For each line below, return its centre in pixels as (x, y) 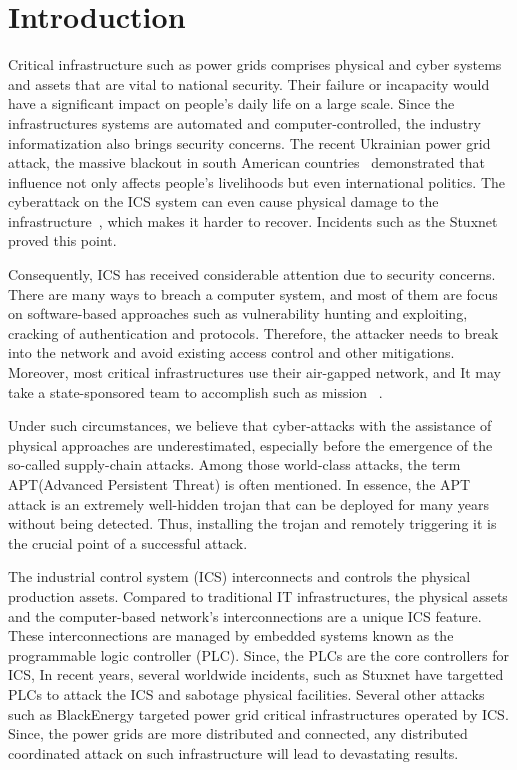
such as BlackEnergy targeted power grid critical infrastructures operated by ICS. (258, 713)
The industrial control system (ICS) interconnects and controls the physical (239, 576)
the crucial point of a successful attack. (128, 542)
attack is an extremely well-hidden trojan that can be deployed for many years (248, 503)
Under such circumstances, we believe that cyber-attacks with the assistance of (250, 425)
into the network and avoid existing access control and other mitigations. (231, 352)
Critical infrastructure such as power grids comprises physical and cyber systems (255, 64)
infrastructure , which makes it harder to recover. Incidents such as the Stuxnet (253, 220)
